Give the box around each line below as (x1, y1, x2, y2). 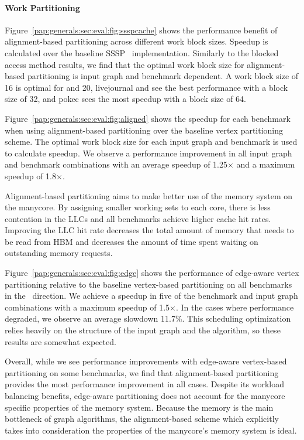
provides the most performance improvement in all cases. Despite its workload (5, 378, 284, 390)
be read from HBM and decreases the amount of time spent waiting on (5, 235, 258, 247)
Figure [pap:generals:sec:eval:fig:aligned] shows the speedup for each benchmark (5, 112, 291, 124)
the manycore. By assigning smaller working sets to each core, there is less (5, 201, 271, 213)
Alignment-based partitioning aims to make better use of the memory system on (5, 189, 293, 202)
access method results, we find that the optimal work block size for (5, 58, 244, 70)
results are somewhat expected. (5, 335, 116, 347)
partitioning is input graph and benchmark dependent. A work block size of (27, 70, 299, 82)
